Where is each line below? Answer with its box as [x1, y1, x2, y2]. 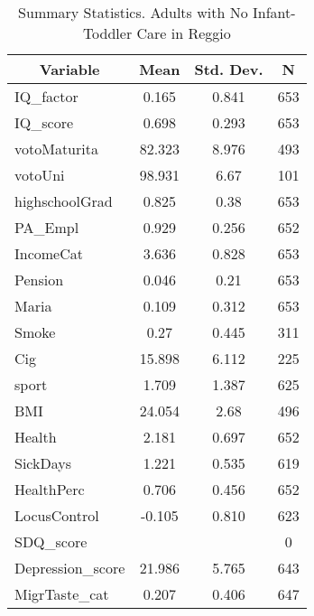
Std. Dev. [194, 59, 263, 79]
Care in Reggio [136, 23, 231, 43]
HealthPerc [14, 479, 85, 499]
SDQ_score [14, 531, 88, 552]
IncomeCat [14, 243, 83, 264]
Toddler [82, 23, 133, 43]
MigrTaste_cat [14, 583, 109, 604]
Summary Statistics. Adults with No [18, 2, 248, 23]
